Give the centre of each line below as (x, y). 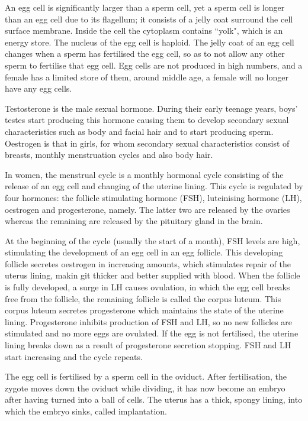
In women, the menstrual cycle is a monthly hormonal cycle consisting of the (144, 174)
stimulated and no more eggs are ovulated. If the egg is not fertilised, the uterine (152, 333)
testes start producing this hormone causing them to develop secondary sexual (147, 120)
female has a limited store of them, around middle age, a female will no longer (147, 77)
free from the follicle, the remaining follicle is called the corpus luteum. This (143, 298)
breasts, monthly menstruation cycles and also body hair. (109, 155)
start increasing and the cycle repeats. (74, 356)
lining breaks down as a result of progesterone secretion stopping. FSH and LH (148, 345)
